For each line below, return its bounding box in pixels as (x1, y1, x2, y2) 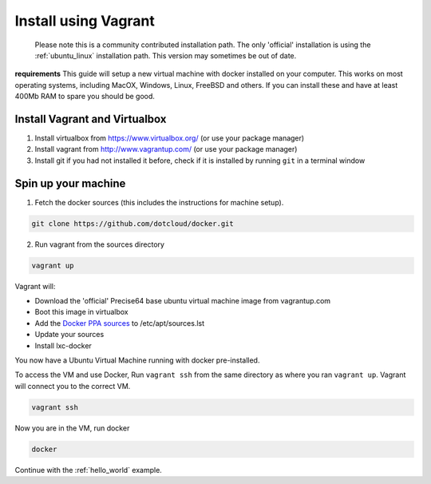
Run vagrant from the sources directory (34, 240, 165, 249)
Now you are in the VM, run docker (14, 423, 130, 433)
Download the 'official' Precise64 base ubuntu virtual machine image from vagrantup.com (34, 296, 331, 306)
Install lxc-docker (34, 340, 92, 351)
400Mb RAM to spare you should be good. (14, 92, 156, 101)
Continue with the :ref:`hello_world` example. (14, 465, 163, 474)
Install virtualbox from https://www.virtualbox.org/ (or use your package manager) (34, 133, 305, 143)
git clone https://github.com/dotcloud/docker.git (31, 219, 235, 228)
